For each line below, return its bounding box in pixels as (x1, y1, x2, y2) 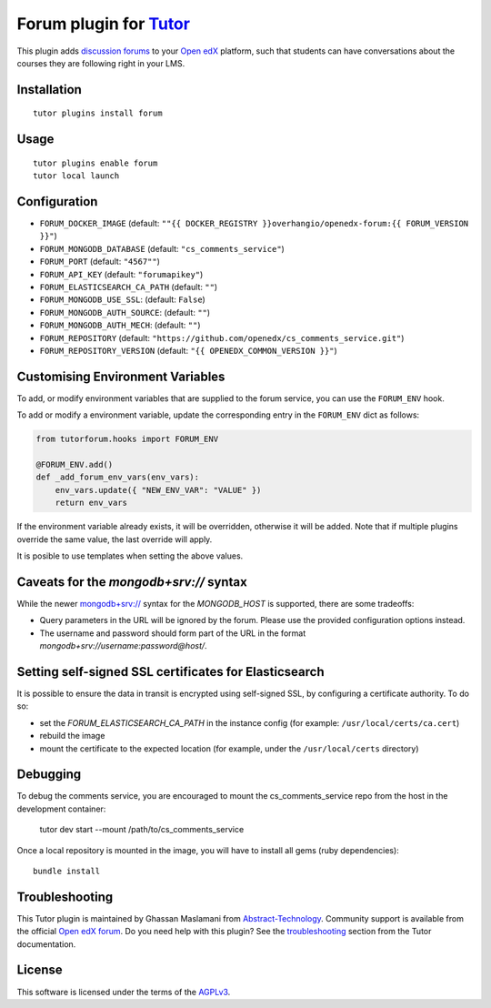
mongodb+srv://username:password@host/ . (39, 640, 208, 651)
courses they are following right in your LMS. (16, 57, 185, 68)
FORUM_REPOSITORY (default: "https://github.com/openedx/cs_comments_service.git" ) (39, 332, 405, 343)
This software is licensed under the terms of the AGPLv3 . (16, 986, 231, 997)
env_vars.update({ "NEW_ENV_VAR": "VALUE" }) (55, 485, 262, 495)
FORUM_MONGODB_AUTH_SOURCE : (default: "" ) (39, 307, 211, 318)
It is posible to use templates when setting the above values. (16, 550, 244, 561)
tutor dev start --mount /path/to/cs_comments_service (39, 824, 245, 835)
